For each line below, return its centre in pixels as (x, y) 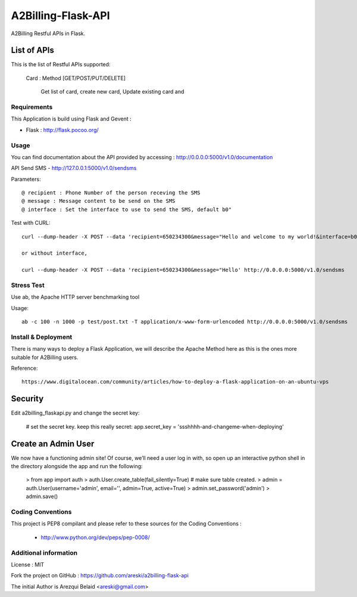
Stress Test (28, 285)
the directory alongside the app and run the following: (77, 466)
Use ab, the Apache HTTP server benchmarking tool (75, 297)
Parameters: (26, 179)
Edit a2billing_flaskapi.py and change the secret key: (75, 413)
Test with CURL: (31, 223)
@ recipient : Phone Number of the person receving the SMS (111, 193)
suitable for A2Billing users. (45, 357)
